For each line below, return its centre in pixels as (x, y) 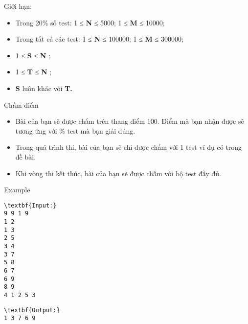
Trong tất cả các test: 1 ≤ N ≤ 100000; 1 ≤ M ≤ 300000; (99, 39)
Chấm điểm (21, 104)
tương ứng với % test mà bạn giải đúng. (75, 130)
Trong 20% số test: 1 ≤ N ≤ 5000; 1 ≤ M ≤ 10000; (90, 22)
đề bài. (26, 156)
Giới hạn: (18, 6)
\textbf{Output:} (32, 310)
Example (17, 190)
